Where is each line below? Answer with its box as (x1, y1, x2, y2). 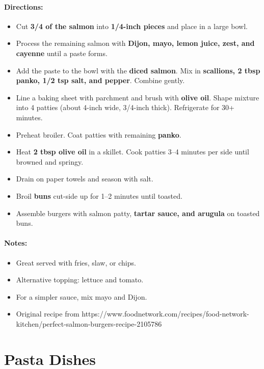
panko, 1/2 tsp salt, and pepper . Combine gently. (16, 75, 185, 86)
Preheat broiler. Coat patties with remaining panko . (16, 129, 181, 140)
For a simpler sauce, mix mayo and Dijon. (16, 291, 147, 302)
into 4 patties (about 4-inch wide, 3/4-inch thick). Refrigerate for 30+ (16, 102, 234, 113)
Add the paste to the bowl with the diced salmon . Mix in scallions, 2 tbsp (16, 65, 260, 75)
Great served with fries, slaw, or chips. (16, 257, 136, 268)
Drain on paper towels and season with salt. (16, 173, 153, 184)
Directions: (4, 1, 43, 12)
